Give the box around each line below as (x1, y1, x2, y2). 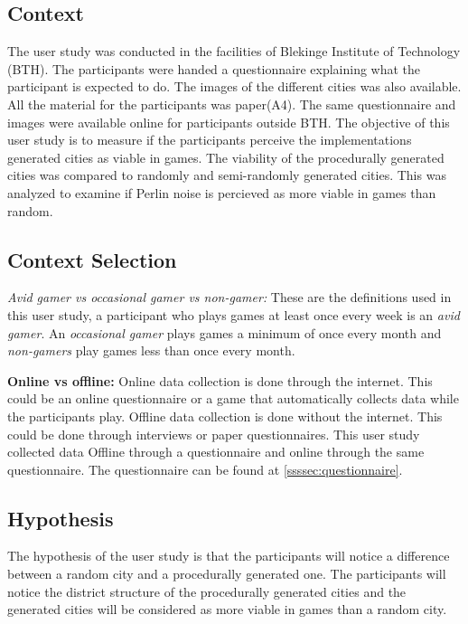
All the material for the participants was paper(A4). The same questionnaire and (7, 94, 456, 113)
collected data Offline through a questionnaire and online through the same (7, 442, 425, 461)
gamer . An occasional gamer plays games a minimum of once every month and (7, 323, 442, 342)
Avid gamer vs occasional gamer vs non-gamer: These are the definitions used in (7, 288, 452, 307)
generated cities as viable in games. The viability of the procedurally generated (7, 147, 445, 166)
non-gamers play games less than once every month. (7, 341, 295, 360)
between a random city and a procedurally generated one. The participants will (7, 564, 446, 583)
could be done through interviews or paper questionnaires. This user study (7, 424, 420, 443)
